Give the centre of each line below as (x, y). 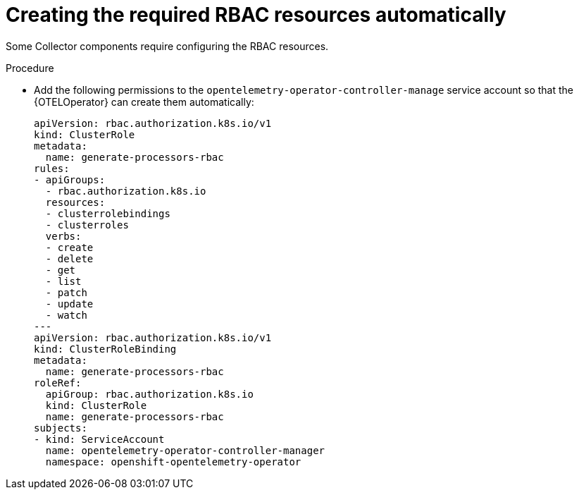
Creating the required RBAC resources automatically (256, 15)
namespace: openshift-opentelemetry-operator (173, 462)
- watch (66, 315)
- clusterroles (87, 225)
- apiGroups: (70, 179)
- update (69, 304)
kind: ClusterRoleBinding (105, 349)
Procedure (30, 68)
